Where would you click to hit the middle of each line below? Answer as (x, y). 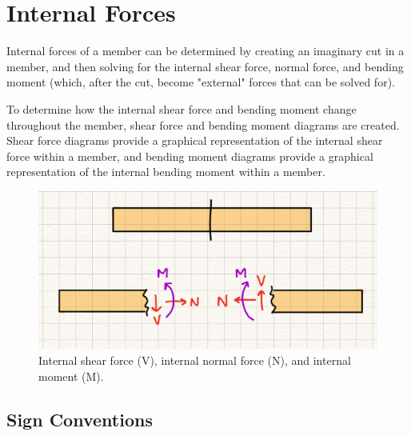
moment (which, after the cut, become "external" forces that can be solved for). (201, 82)
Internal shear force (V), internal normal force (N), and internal (195, 360)
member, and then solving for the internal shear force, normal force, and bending (205, 66)
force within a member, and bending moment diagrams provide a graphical (190, 156)
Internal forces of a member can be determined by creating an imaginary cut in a (205, 51)
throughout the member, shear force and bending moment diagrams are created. (203, 124)
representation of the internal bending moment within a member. (166, 172)
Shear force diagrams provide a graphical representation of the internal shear (195, 140)
